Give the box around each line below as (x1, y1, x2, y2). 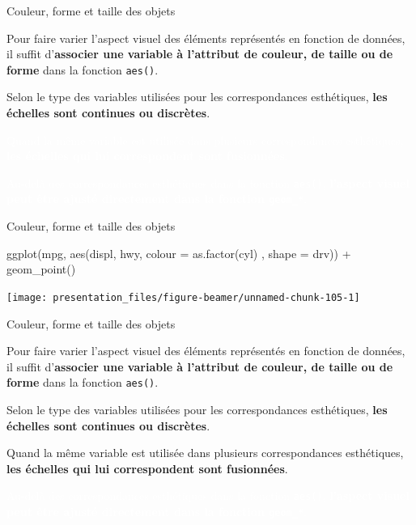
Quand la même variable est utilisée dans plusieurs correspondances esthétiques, (6, 444, 404, 461)
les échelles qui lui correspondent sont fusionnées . (6, 459, 288, 476)
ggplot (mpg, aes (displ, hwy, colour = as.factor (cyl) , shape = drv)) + (6, 244, 351, 261)
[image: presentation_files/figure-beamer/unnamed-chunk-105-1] (6, 291, 360, 303)
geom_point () (6, 260, 76, 277)
